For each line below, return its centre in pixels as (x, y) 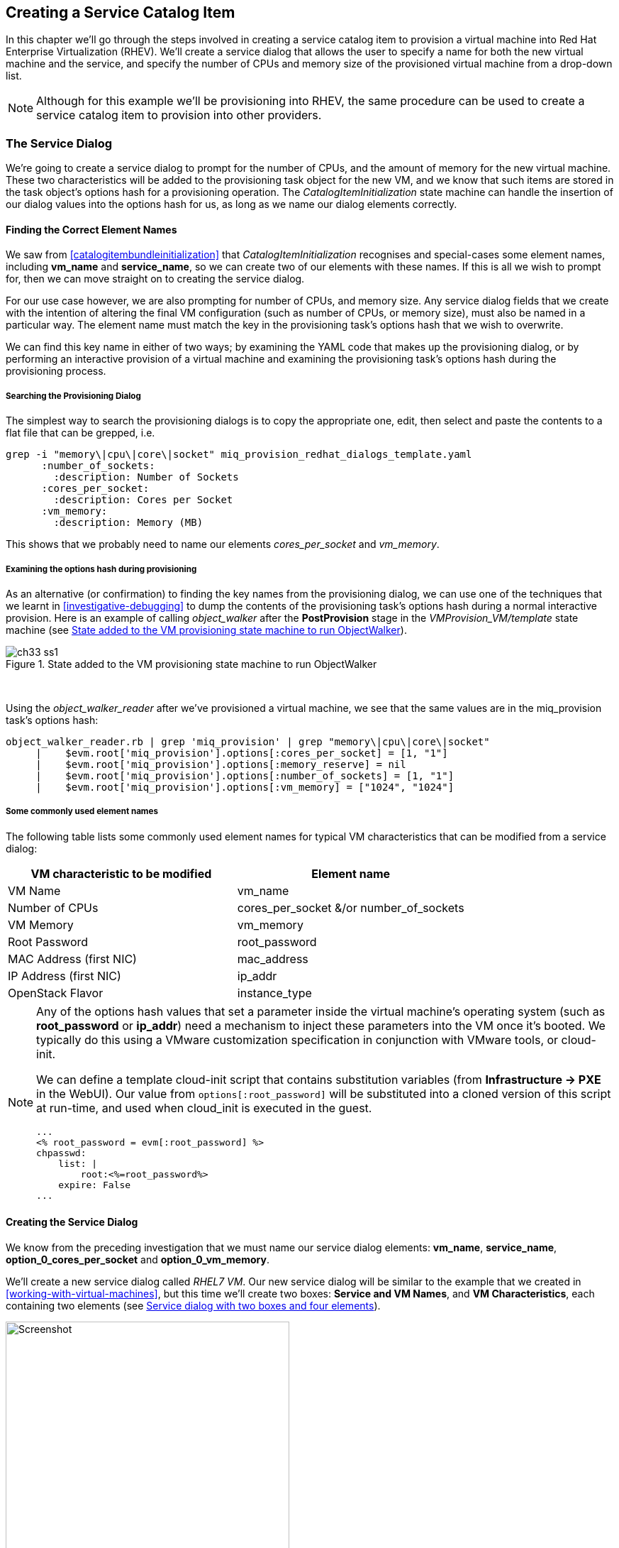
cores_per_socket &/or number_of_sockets (351, 907)
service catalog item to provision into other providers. (179, 115)
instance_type (274, 993)
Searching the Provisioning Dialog (73, 396)
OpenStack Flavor (56, 993)
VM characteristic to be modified (121, 873)
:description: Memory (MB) (128, 523)
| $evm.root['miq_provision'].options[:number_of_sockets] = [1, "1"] (245, 775)
